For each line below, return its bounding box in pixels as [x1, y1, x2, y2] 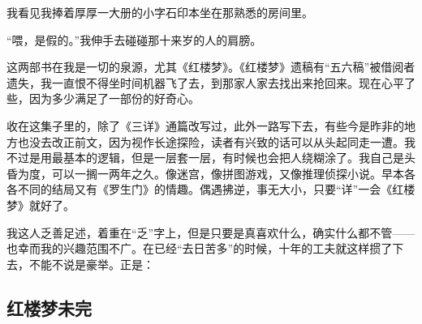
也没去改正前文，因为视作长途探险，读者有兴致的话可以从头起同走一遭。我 [17, 133, 416, 150]
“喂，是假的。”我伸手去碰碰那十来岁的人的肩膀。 [6, 31, 262, 48]
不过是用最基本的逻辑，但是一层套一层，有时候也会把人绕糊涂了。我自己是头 [6, 149, 416, 166]
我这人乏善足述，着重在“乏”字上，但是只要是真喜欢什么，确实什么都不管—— [6, 224, 416, 241]
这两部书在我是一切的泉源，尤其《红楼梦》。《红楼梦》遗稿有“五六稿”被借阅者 [6, 58, 416, 75]
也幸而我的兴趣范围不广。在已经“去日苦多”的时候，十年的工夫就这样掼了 [6, 240, 393, 257]
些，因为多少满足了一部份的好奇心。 [6, 90, 200, 107]
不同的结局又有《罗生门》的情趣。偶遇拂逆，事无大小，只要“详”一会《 [17, 181, 393, 198]
